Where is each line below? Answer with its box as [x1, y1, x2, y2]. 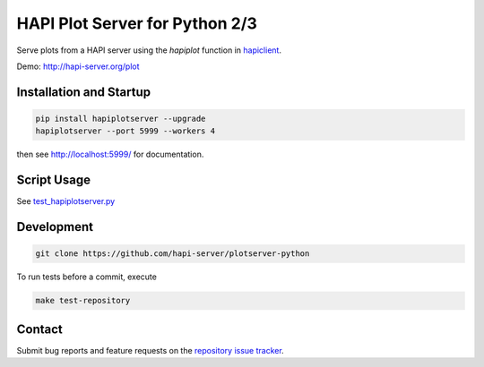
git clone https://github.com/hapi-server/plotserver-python [35, 249, 310, 259]
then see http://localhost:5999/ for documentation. [16, 149, 204, 160]
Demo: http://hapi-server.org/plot [16, 61, 140, 72]
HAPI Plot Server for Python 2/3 [16, 13, 257, 33]
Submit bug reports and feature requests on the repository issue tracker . [16, 345, 284, 355]
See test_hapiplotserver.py [16, 196, 116, 207]
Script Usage [16, 173, 91, 188]
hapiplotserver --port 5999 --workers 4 [35, 126, 215, 136]
